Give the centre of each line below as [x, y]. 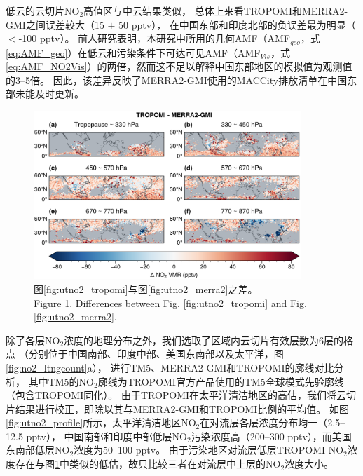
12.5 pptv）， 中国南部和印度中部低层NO [97, 436]
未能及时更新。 [49, 94]
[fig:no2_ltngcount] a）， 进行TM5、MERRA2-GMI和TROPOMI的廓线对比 [170, 367]
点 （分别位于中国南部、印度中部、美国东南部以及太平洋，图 [145, 354]
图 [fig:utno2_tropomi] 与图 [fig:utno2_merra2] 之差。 [146, 288]
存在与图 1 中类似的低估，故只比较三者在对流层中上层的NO [148, 464]
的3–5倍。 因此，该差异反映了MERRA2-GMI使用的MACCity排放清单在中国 [177, 80]
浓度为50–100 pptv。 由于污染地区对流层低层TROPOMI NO [209, 450]
